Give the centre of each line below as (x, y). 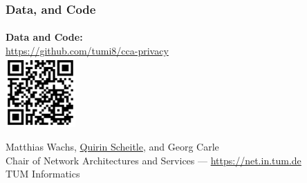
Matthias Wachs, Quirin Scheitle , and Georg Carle (112, 147)
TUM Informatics (43, 174)
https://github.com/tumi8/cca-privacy (87, 51)
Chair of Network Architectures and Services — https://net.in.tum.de (153, 160)
